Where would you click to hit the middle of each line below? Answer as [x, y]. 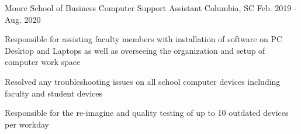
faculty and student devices [53, 93]
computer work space [43, 62]
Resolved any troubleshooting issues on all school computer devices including [143, 81]
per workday [27, 124]
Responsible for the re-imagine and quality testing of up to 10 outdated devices [147, 113]
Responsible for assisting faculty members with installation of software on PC [144, 39]
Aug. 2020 [23, 19]
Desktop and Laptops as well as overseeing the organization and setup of [135, 50]
